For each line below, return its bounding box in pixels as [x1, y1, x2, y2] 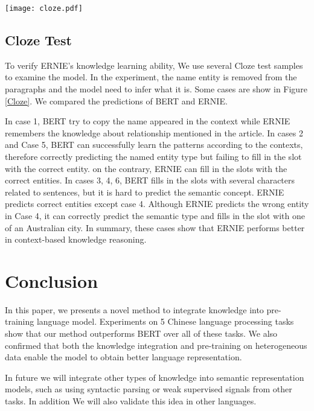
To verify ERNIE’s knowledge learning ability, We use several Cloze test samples [5, 59, 303, 71]
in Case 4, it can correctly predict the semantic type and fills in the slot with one [5, 209, 305, 221]
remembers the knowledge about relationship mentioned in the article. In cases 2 [5, 126, 303, 139]
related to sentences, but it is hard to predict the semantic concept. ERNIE [5, 185, 284, 198]
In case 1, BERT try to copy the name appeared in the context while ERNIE [5, 115, 290, 127]
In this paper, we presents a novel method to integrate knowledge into [5, 303, 264, 316]
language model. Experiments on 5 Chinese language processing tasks [36, 315, 294, 328]
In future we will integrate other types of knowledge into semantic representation [5, 371, 304, 383]
